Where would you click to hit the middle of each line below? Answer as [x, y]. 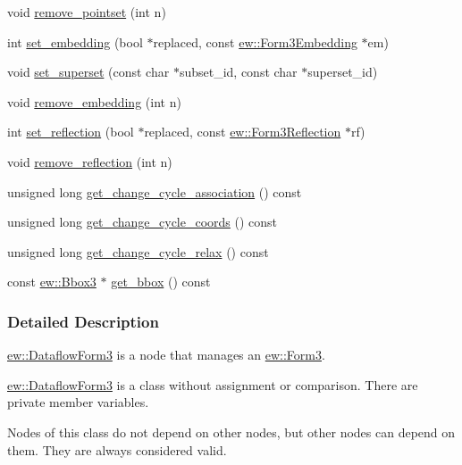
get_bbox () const [161, 282]
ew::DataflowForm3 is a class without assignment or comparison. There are [213, 384]
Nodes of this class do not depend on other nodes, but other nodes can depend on [231, 432]
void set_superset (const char [88, 72]
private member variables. [78, 402]
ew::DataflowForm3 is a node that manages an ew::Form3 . [166, 355]
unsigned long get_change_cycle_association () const [155, 191]
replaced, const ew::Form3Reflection [243, 132]
